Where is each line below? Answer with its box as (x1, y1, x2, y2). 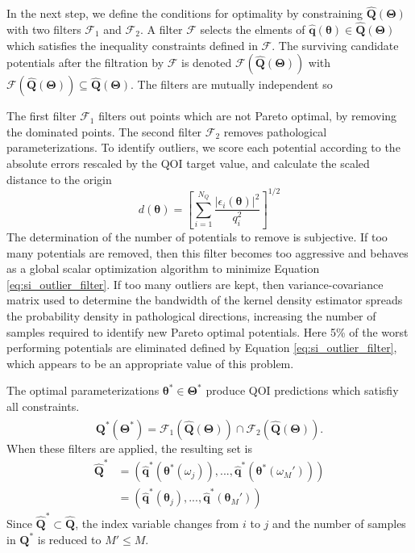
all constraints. (6, 398, 80, 415)
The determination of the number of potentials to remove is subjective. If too (6, 228, 388, 245)
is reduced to (37, 530, 102, 547)
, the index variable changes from (75, 514, 239, 531)
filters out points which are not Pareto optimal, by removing (98, 107, 397, 124)
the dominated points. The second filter (6, 123, 202, 140)
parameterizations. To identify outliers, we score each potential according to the (6, 139, 400, 156)
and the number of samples (272, 514, 406, 531)
